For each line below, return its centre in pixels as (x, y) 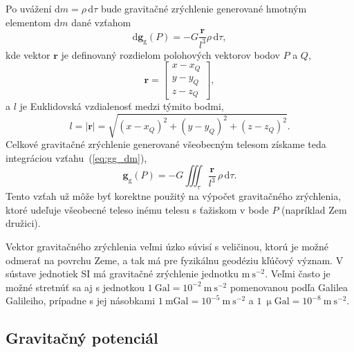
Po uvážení (29, 8)
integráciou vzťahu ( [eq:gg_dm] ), (76, 157)
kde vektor (28, 54)
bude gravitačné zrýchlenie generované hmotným (204, 8)
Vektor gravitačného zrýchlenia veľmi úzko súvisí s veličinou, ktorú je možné (167, 246)
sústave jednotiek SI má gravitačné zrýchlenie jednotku (122, 274)
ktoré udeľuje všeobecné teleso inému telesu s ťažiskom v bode (137, 209)
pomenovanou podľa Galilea (289, 287)
